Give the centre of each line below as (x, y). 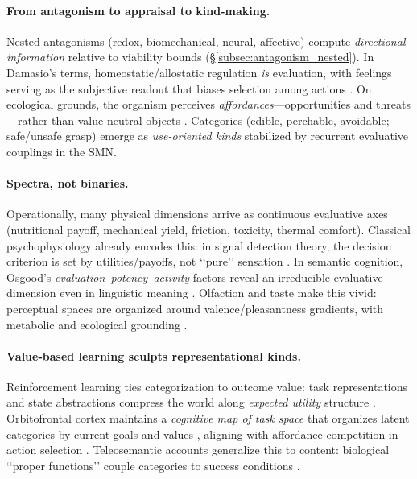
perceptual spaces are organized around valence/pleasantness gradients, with (195, 308)
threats (393, 104)
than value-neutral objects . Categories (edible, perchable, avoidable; (221, 120)
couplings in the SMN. (62, 151)
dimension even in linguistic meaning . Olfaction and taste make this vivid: (192, 293)
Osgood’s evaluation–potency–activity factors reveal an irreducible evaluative (195, 277)
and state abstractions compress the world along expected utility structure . (191, 402)
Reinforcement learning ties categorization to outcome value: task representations (207, 386)
